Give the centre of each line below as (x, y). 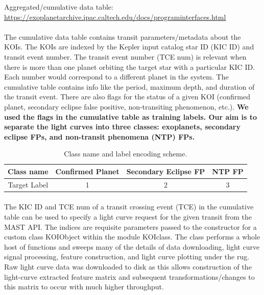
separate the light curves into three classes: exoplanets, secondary (122, 127)
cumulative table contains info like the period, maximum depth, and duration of (129, 86)
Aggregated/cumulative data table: (59, 7)
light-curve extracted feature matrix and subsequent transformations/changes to (129, 276)
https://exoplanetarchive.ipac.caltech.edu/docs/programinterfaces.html (115, 17)
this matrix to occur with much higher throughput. (84, 287)
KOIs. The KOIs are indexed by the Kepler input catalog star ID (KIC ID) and (129, 47)
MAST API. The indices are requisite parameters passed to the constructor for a (130, 226)
